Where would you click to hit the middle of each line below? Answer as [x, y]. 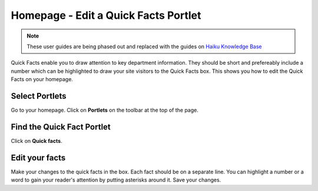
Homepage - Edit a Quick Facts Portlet [106, 15]
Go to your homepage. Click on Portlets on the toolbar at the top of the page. [105, 110]
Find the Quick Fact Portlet [61, 127]
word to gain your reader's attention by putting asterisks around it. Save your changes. [116, 180]
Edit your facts [38, 158]
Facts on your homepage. [42, 79]
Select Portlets [39, 96]
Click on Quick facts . [37, 140]
